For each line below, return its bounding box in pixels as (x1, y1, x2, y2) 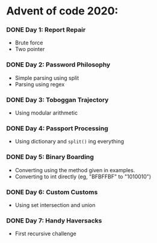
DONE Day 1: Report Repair (6, 26, 86, 34)
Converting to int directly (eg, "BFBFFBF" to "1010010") (14, 173, 152, 180)
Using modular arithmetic (14, 109, 78, 116)
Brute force (14, 39, 43, 46)
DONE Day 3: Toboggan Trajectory (6, 95, 109, 104)
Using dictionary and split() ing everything (14, 138, 125, 145)
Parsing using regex (14, 80, 65, 88)
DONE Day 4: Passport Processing (6, 124, 108, 133)
